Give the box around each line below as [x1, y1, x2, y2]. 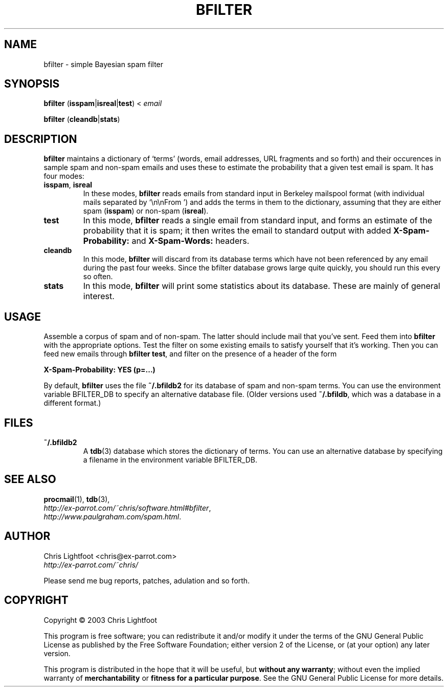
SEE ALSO [4, 473, 56, 486]
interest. [83, 291, 115, 302]
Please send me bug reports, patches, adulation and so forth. [43, 576, 250, 585]
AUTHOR [4, 530, 51, 543]
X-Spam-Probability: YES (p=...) [43, 365, 155, 374]
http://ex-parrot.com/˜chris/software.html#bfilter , [43, 503, 211, 512]
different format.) [43, 399, 101, 408]
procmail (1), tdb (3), [43, 494, 110, 504]
